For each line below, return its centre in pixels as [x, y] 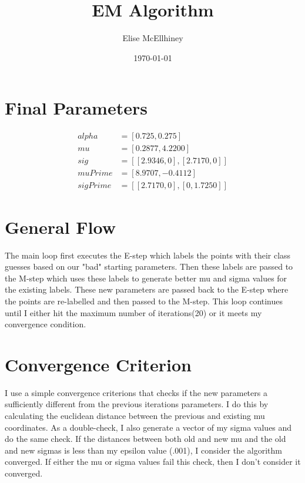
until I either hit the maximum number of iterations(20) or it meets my [133, 312]
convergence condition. [46, 324]
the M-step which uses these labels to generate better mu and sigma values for [146, 278]
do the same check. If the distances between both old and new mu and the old [145, 439]
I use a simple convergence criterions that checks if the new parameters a [136, 392]
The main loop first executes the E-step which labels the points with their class [148, 255]
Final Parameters [76, 108]
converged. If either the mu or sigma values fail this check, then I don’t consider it [153, 462]
